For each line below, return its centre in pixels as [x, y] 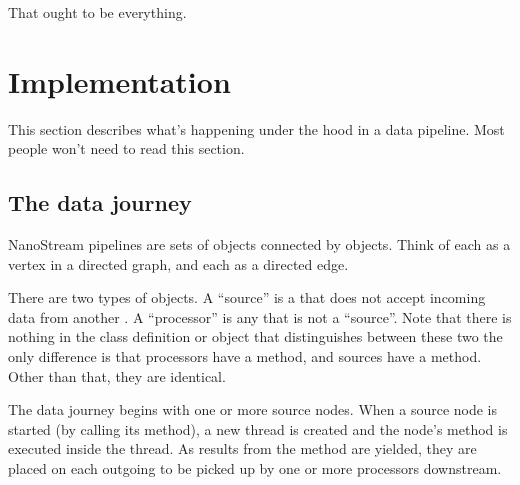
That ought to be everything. [97, 12]
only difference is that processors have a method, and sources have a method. [245, 356]
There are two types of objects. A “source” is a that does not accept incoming [247, 297]
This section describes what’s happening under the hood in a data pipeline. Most [256, 128]
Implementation [119, 80]
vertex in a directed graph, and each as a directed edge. [178, 263]
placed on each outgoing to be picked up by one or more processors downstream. [255, 468]
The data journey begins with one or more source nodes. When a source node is [253, 409]
